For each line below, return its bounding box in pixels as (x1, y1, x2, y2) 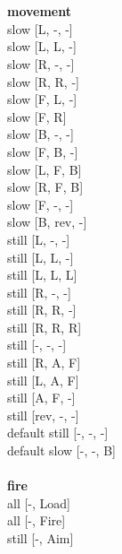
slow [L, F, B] (7, 160, 82, 178)
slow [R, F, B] (7, 177, 84, 196)
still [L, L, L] (7, 265, 77, 284)
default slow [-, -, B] (7, 441, 116, 460)
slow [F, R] (7, 107, 67, 126)
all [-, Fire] (7, 511, 66, 530)
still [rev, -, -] (7, 405, 79, 424)
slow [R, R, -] (7, 72, 79, 91)
